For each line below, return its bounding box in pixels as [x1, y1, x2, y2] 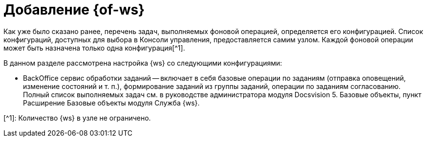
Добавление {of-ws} [3, 1, 145, 18]
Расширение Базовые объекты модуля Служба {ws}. [23, 98, 200, 107]
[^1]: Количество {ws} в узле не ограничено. [3, 113, 151, 122]
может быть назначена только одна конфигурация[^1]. [3, 43, 185, 52]
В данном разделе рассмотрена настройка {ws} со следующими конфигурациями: [3, 58, 282, 67]
